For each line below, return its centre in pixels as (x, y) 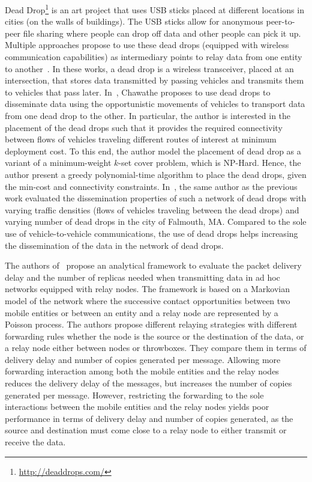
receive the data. (35, 442)
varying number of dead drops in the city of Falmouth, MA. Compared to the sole (156, 221)
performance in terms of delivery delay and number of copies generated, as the (149, 418)
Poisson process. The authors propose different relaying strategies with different (151, 324)
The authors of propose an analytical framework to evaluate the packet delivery (153, 265)
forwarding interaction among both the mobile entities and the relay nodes (142, 371)
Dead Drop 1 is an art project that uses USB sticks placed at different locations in (154, 9)
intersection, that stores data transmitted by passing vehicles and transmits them (154, 80)
